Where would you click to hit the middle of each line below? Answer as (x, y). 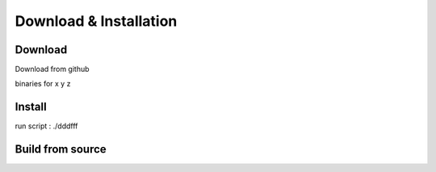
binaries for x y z (43, 84)
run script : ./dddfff (46, 126)
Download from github (52, 69)
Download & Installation (96, 21)
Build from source (61, 149)
